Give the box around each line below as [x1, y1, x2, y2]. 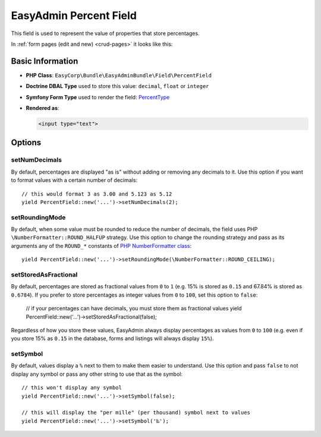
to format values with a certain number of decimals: [11, 177, 138, 184]
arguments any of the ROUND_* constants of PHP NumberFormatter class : [11, 242, 192, 249]
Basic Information [11, 56, 78, 66]
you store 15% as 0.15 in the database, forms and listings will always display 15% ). [11, 335, 214, 342]
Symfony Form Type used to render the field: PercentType [26, 93, 170, 100]
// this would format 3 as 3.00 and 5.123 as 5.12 [21, 190, 172, 197]
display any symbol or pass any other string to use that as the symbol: [11, 370, 182, 378]
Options [11, 137, 42, 148]
